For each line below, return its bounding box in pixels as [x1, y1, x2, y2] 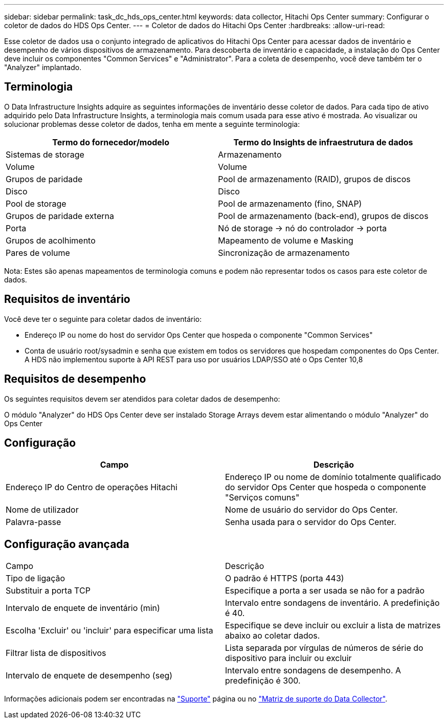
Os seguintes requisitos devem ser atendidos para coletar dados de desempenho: [4, 394, 280, 403]
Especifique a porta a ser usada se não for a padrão [225, 585, 425, 596]
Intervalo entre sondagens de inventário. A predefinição [225, 598, 440, 608]
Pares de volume [6, 247, 70, 258]
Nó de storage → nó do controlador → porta [218, 223, 387, 233]
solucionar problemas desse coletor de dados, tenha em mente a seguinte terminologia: [4, 119, 300, 128]
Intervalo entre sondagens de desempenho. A [225, 665, 401, 676]
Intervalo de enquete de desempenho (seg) [6, 670, 173, 681]
